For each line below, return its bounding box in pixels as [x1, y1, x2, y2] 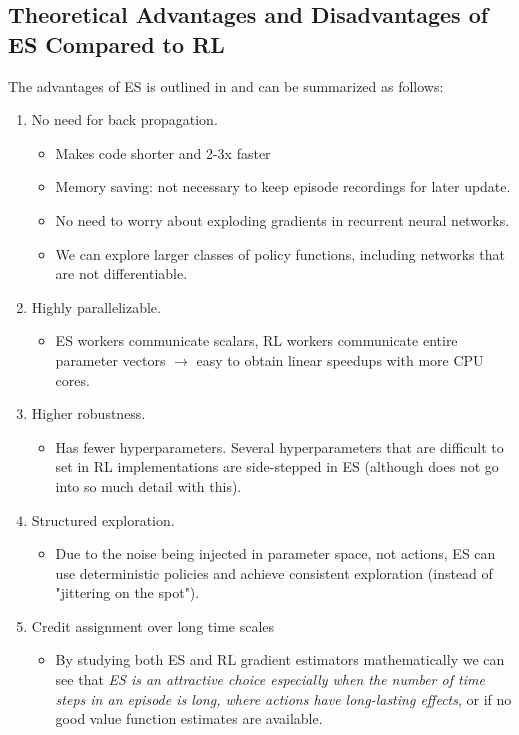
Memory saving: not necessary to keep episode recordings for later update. [55, 176, 511, 197]
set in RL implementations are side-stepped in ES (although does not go [55, 456, 499, 477]
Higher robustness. [31, 403, 146, 424]
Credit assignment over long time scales [31, 615, 275, 636]
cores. [55, 369, 90, 390]
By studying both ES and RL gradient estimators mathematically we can [55, 649, 505, 670]
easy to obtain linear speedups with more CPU [196, 349, 484, 370]
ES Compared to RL [8, 28, 225, 59]
